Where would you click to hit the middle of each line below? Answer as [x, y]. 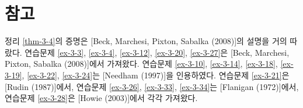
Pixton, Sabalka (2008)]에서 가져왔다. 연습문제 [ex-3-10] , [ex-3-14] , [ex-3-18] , [141, 64]
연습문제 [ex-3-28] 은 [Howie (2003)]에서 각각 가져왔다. [101, 98]
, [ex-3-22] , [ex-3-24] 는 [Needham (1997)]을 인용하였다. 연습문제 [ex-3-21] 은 [156, 75]
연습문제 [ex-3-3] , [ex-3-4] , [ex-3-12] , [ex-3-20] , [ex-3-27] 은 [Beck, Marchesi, [157, 52]
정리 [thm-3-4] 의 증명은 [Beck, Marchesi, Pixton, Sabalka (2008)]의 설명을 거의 [146, 41]
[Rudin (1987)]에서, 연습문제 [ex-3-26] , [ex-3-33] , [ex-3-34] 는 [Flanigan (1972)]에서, [152, 86]
